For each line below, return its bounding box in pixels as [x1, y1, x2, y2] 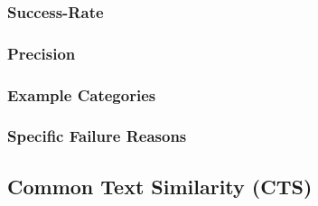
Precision [7, 42, 76, 64]
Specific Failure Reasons [7, 125, 187, 147]
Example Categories [7, 83, 156, 106]
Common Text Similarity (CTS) [7, 172, 313, 200]
